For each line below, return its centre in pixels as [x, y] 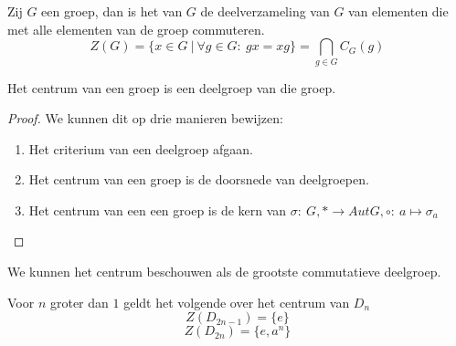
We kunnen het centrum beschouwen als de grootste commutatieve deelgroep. [224, 272]
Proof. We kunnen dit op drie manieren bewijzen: [145, 118]
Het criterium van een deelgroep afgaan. [141, 148]
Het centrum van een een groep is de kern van [158, 210]
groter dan [79, 302]
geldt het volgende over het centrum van [237, 302]
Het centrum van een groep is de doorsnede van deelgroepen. [199, 179]
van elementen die [398, 11]
